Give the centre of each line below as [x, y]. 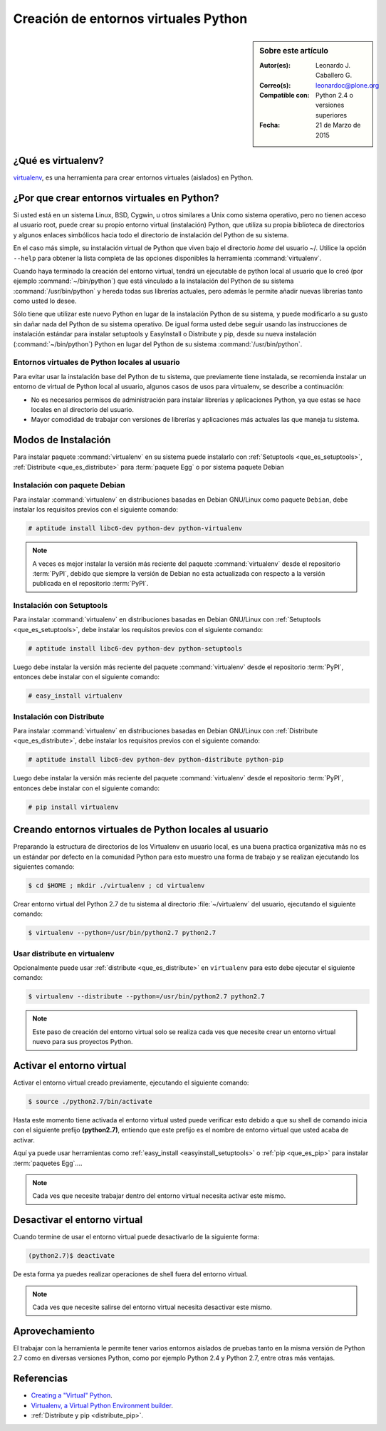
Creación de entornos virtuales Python [130, 19]
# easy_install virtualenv [75, 696]
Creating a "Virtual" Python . [72, 1395]
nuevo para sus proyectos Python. [83, 1042]
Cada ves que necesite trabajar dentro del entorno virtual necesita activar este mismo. [159, 1196]
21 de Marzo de [338, 125]
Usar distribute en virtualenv [64, 954]
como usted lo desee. [45, 301]
